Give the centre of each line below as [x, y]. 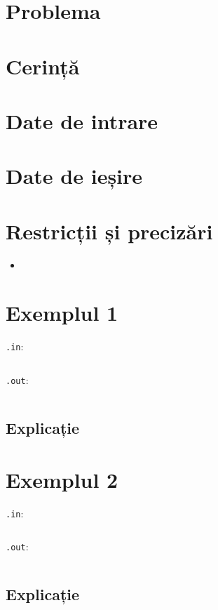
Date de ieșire [74, 176]
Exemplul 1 [62, 313]
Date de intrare [82, 120]
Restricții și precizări [109, 231]
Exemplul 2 [62, 479]
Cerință [43, 66]
